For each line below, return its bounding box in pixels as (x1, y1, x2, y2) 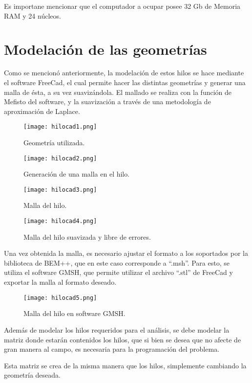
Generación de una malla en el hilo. (23, 169, 130, 179)
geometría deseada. (4, 370, 61, 380)
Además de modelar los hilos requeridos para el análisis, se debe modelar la (4, 324, 230, 335)
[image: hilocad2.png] (23, 155, 97, 162)
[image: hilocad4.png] (23, 218, 97, 225)
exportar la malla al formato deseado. (4, 277, 117, 287)
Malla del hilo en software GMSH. (23, 308, 126, 318)
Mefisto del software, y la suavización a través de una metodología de (4, 96, 211, 107)
